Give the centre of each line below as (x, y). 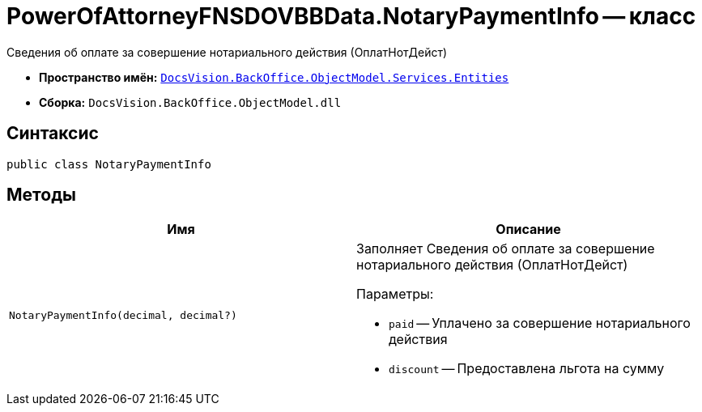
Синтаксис (53, 134)
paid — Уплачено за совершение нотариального (540, 323)
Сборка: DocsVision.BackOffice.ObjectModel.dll (190, 102)
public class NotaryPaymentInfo (109, 164)
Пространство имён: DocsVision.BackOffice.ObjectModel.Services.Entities (274, 77)
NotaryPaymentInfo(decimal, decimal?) (123, 315)
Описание (528, 229)
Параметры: (395, 294)
